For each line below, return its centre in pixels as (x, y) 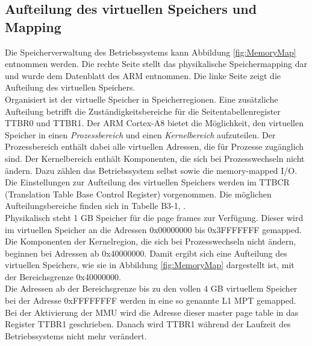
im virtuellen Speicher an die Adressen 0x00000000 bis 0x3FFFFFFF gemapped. (153, 229)
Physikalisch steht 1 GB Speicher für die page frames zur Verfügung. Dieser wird (154, 217)
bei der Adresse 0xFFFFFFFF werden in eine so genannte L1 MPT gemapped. (151, 300)
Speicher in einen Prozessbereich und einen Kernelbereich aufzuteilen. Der (140, 134)
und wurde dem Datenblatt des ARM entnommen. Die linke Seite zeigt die (143, 75)
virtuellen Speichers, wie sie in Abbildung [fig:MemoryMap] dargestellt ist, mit (150, 265)
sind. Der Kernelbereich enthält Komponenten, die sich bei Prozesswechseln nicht (155, 158)
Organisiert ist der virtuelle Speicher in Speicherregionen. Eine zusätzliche (142, 99)
